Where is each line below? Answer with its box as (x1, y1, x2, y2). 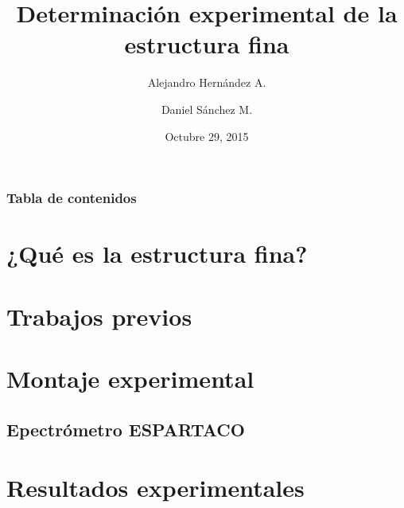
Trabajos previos (6, 299, 192, 332)
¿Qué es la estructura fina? (6, 237, 308, 270)
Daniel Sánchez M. (161, 100, 253, 117)
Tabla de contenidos (6, 188, 137, 208)
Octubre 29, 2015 (165, 127, 249, 144)
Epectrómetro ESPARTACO (6, 416, 245, 441)
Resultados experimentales (6, 471, 305, 504)
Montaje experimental (6, 361, 254, 394)
